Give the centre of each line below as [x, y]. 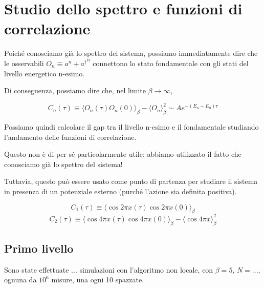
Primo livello [39, 248]
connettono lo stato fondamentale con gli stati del [171, 63]
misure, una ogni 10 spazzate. [98, 280]
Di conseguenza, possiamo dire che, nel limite [75, 90]
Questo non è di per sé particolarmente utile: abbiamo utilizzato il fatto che [123, 154]
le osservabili [24, 63]
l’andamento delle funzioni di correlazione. [70, 137]
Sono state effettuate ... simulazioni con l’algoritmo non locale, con [109, 269]
